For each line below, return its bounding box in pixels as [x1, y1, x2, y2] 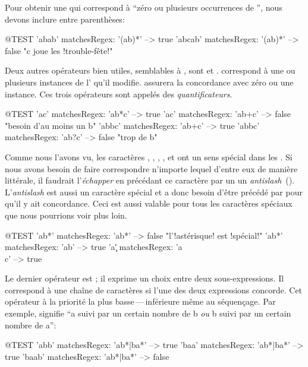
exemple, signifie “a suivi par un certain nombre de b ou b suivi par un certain [5, 307, 291, 319]
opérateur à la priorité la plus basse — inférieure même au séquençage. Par [5, 295, 276, 308]
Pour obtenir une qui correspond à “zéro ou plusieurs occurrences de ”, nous [5, 1, 282, 13]
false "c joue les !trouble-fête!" [5, 44, 113, 56]
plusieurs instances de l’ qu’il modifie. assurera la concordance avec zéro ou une [5, 75, 294, 88]
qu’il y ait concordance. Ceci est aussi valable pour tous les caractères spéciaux [5, 197, 293, 210]
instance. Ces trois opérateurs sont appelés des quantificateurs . [5, 87, 232, 100]
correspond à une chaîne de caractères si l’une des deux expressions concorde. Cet [5, 283, 303, 296]
